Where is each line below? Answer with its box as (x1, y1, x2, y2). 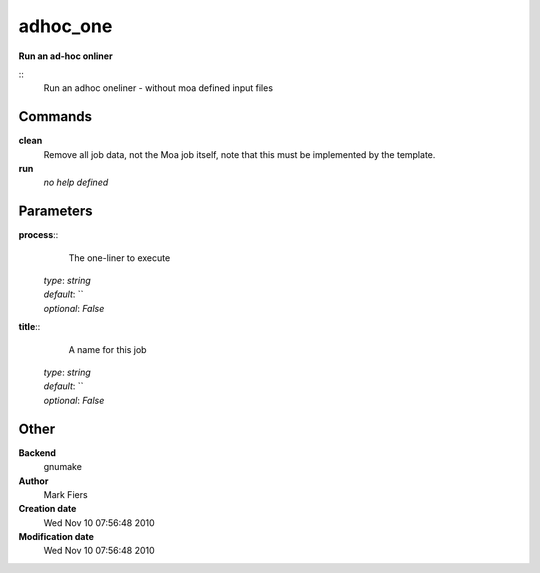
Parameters (18, 203, 93, 220)
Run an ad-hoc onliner (18, 50, 114, 62)
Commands (18, 108, 93, 125)
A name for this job (68, 343, 147, 355)
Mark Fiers (43, 488, 89, 500)
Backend (18, 446, 57, 459)
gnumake (43, 461, 82, 473)
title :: (18, 321, 41, 333)
